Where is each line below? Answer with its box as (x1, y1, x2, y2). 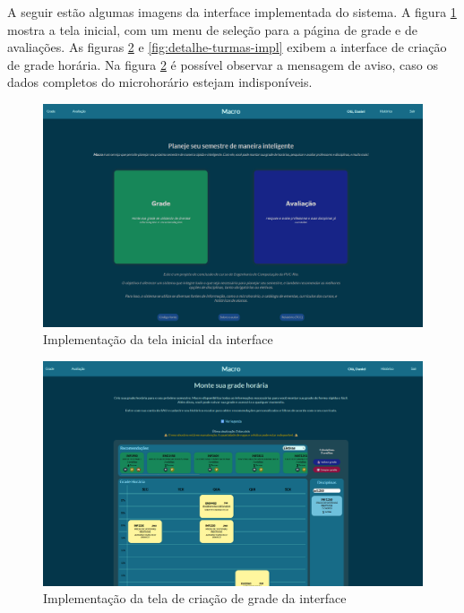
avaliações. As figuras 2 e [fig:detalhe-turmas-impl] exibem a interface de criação (7, 38, 447, 56)
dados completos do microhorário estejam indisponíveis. (7, 73, 313, 91)
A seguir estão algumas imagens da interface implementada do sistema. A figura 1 (7, 3, 457, 21)
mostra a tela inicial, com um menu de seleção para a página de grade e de (7, 20, 417, 39)
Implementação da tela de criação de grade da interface (43, 589, 347, 608)
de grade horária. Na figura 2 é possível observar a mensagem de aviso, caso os (7, 55, 438, 73)
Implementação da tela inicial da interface (43, 330, 273, 349)
